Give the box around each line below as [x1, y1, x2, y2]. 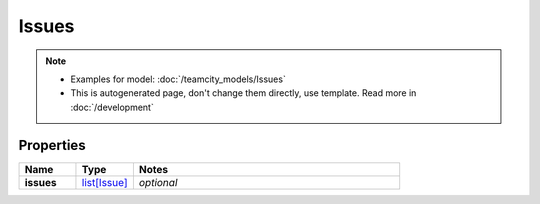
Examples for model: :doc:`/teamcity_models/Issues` [70, 73, 287, 85]
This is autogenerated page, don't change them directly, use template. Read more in [70, 87, 417, 99]
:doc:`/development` [70, 101, 154, 113]
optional [138, 175, 178, 189]
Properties [18, 136, 86, 154]
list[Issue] [81, 175, 128, 189]
